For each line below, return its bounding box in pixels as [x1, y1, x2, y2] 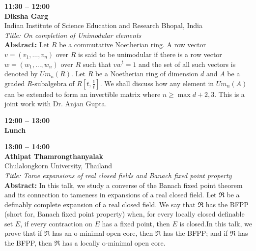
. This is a [214, 89, 245, 99]
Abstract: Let [4, 39, 50, 50]
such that [83, 59, 111, 69]
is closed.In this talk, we [179, 218, 252, 228]
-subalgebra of [32, 78, 75, 88]
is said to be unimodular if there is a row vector [78, 49, 222, 59]
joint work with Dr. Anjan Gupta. [4, 98, 107, 109]
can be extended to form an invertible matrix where [4, 89, 161, 99]
